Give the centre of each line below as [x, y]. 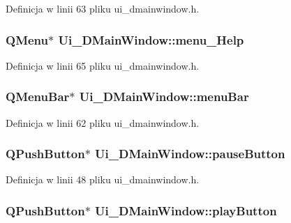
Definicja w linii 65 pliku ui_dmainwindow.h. [103, 65]
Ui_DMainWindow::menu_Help [151, 39]
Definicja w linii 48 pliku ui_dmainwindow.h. [103, 179]
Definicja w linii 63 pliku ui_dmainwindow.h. [103, 8]
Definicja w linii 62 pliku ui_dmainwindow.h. [103, 122]
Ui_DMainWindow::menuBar [164, 97]
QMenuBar [38, 97]
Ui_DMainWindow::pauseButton [190, 154]
